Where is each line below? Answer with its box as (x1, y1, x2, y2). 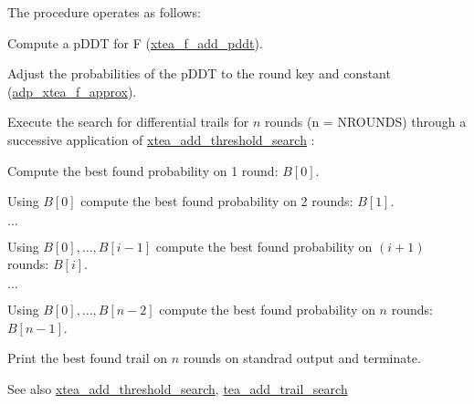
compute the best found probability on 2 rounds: (80, 192, 353, 211)
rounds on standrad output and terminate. (183, 348, 421, 368)
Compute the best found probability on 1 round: (7, 161, 279, 180)
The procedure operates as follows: (7, 3, 201, 21)
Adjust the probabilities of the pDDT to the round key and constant (7, 64, 391, 83)
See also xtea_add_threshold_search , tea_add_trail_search (7, 378, 348, 398)
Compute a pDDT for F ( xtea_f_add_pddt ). (7, 33, 263, 52)
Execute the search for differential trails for (7, 112, 249, 131)
